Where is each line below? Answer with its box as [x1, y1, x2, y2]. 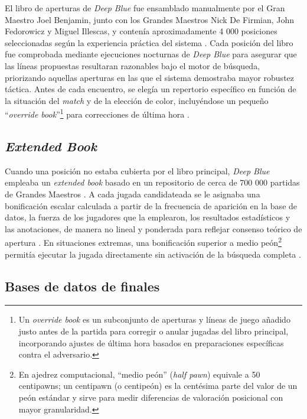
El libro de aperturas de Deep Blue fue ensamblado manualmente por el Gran [5, 2, 285, 14]
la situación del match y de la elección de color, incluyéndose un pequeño [5, 94, 269, 106]
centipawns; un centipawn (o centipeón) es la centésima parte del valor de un [18, 379, 298, 392]
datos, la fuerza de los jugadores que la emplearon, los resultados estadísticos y [5, 211, 290, 223]
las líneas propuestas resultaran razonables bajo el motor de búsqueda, [5, 59, 260, 72]
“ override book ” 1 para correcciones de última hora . [5, 106, 190, 120]
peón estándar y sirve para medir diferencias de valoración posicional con [18, 391, 283, 403]
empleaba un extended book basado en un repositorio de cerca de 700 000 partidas [5, 176, 300, 189]
